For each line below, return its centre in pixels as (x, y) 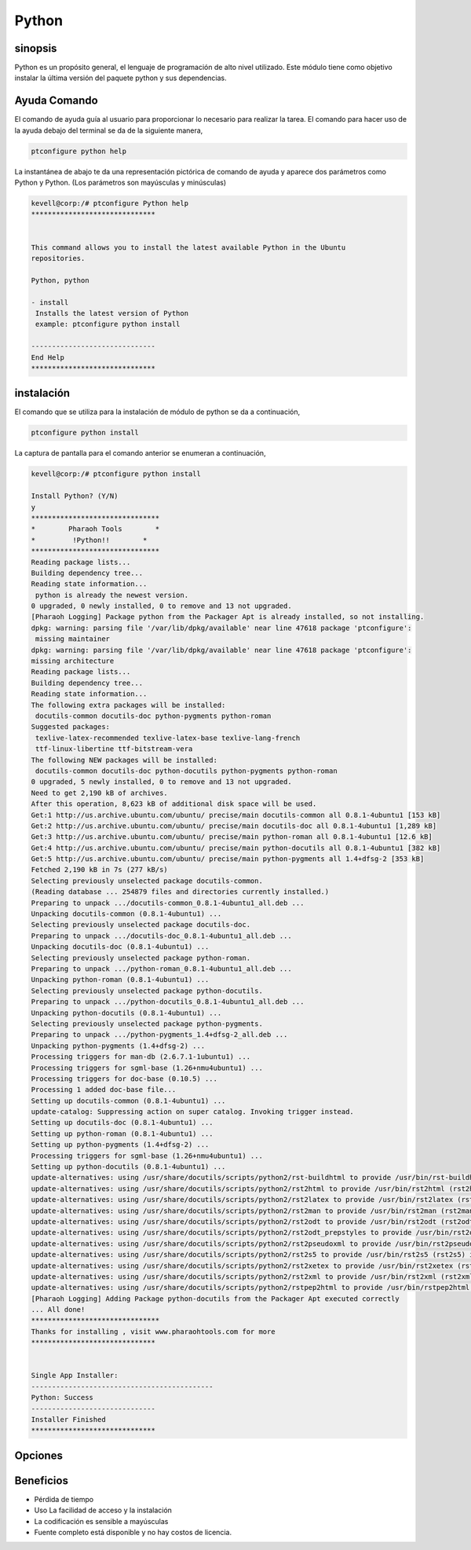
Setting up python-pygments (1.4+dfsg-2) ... (120, 1145)
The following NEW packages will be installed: (124, 760)
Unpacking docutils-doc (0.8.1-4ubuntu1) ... (120, 947)
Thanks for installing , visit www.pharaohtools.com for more (153, 1331)
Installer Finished (68, 1419)
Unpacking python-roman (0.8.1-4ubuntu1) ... (120, 980)
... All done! (58, 1310)
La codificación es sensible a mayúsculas (101, 1521)
